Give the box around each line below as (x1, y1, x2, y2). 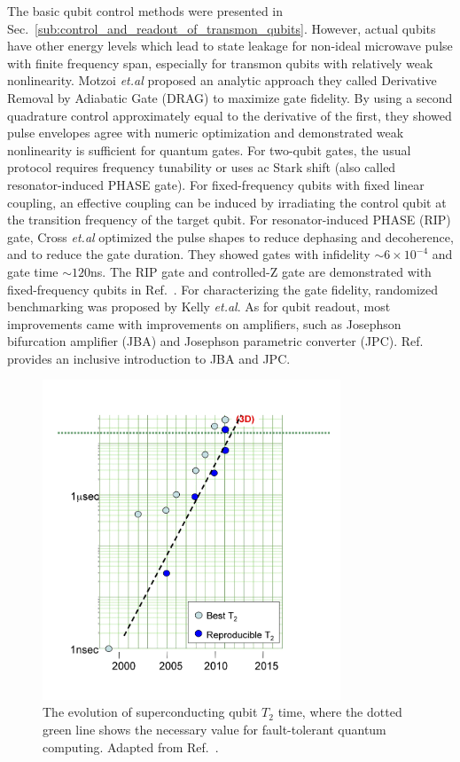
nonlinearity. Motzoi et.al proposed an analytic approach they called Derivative (7, 71, 437, 90)
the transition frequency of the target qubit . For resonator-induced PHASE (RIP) (7, 210, 451, 229)
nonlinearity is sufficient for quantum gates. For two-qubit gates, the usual (7, 140, 411, 159)
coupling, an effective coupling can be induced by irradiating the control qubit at (7, 192, 447, 211)
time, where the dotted (277, 703, 402, 721)
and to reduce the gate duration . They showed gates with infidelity (7, 245, 370, 263)
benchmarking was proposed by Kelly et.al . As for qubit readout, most (7, 297, 391, 316)
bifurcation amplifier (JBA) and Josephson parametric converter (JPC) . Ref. (7, 332, 424, 350)
